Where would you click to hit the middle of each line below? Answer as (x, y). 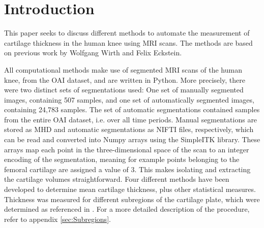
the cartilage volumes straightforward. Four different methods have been (117, 179)
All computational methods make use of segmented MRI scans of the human (123, 69)
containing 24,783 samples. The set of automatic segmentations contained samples (132, 109)
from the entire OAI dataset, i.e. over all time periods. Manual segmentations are (131, 119)
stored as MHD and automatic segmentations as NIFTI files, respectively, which (129, 129)
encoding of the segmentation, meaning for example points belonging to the (122, 159)
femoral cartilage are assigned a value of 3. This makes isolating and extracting (127, 169)
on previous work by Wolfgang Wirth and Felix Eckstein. (93, 53)
